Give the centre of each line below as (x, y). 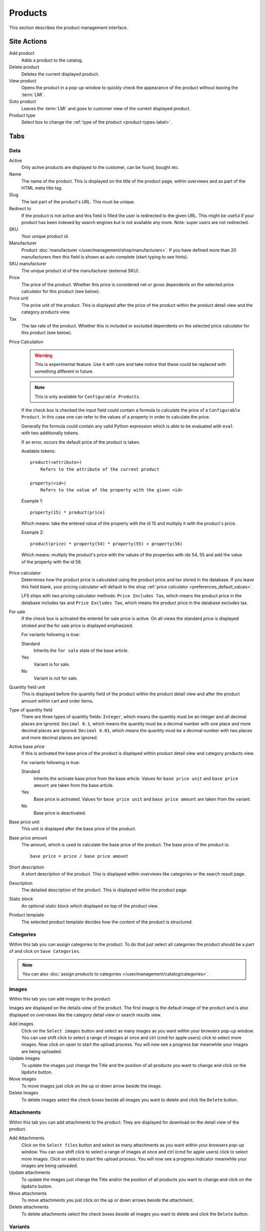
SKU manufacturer (28, 264)
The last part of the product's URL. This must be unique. (78, 201)
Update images (25, 1058)
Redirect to (20, 209)
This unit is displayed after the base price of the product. (79, 829)
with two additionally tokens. (50, 433)
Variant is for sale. (52, 664)
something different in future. (64, 371)
